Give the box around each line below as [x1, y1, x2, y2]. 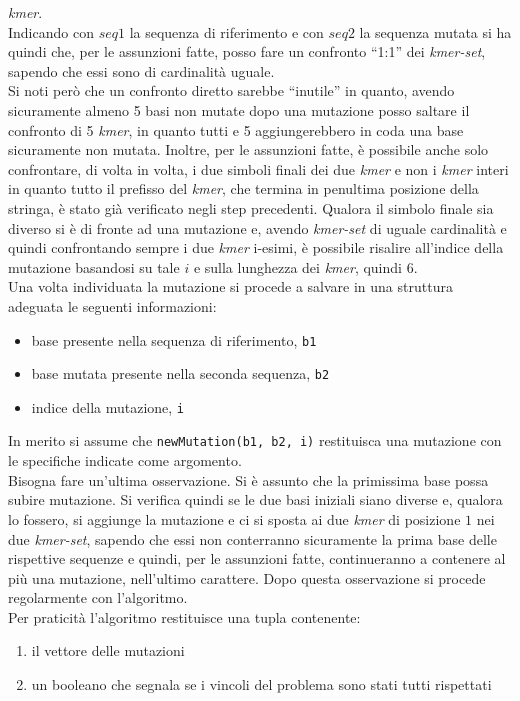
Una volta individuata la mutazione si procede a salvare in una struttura [8, 276, 453, 297]
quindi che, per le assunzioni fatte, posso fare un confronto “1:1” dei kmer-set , [8, 41, 486, 62]
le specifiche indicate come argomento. [8, 450, 242, 471]
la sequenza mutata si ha [359, 21, 512, 42]
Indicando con [8, 21, 94, 42]
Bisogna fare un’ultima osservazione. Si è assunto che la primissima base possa [8, 469, 489, 490]
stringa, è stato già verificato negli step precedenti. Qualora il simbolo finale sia [8, 197, 494, 218]
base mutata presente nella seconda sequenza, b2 [31, 363, 330, 384]
